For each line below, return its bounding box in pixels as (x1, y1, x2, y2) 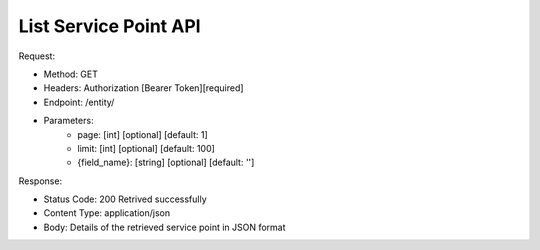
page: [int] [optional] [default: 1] (77, 128, 209, 140)
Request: (18, 50, 55, 62)
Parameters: (43, 115, 94, 127)
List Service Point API (18, 15, 201, 37)
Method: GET (43, 68, 99, 80)
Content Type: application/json (43, 207, 170, 219)
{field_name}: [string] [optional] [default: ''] (77, 156, 255, 169)
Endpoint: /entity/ (43, 96, 115, 108)
